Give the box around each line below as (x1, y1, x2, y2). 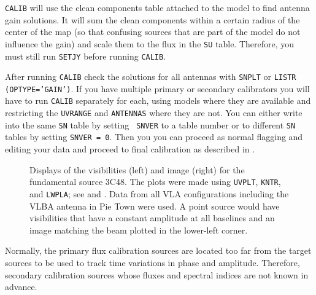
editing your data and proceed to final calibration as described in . (5, 143, 255, 155)
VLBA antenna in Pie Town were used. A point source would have (29, 199, 280, 212)
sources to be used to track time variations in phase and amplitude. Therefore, (5, 256, 300, 269)
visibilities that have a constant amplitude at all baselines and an (29, 211, 275, 224)
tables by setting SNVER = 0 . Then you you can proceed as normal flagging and (5, 130, 303, 143)
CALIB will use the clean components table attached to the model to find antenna (5, 1, 310, 14)
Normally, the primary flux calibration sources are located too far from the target (5, 244, 312, 257)
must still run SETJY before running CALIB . (5, 49, 166, 62)
